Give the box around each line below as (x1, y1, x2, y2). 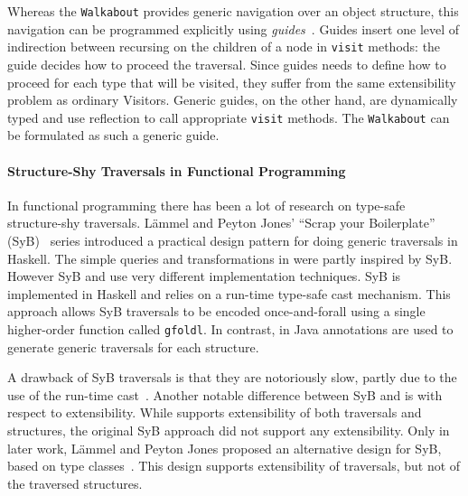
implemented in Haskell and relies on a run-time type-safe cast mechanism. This (7, 284, 451, 303)
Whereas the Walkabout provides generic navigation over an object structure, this (7, 2, 459, 20)
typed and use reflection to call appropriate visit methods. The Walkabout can (7, 108, 450, 126)
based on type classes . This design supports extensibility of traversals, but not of (7, 456, 461, 475)
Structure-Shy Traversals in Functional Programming (7, 161, 346, 180)
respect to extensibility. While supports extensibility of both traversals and (7, 403, 422, 422)
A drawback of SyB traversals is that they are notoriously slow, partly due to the (7, 368, 457, 387)
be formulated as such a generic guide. (7, 126, 220, 145)
